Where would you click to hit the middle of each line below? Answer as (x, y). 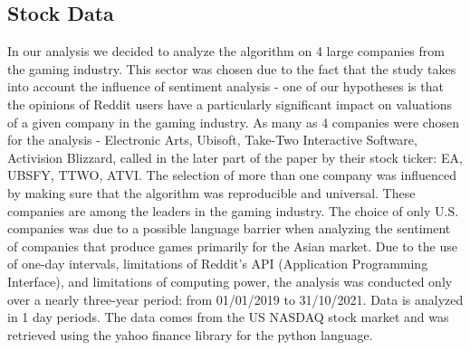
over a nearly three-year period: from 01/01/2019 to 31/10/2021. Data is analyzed (235, 299)
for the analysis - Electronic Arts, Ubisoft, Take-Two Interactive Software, (212, 140)
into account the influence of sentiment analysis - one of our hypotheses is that (225, 86)
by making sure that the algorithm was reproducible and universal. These (211, 192)
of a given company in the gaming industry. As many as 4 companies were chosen (233, 122)
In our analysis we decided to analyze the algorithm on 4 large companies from (226, 51)
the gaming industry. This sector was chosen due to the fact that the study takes (232, 68)
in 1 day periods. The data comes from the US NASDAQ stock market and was (228, 317)
